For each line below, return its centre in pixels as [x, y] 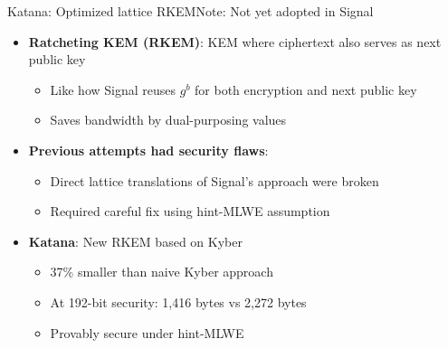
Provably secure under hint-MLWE [147, 332]
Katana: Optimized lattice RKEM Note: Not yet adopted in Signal [191, 11]
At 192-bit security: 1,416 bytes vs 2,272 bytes [178, 301]
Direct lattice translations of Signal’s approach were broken [214, 180]
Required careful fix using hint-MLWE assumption [190, 211]
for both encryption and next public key [306, 89]
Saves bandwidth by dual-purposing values [168, 120]
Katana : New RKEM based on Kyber [135, 241]
